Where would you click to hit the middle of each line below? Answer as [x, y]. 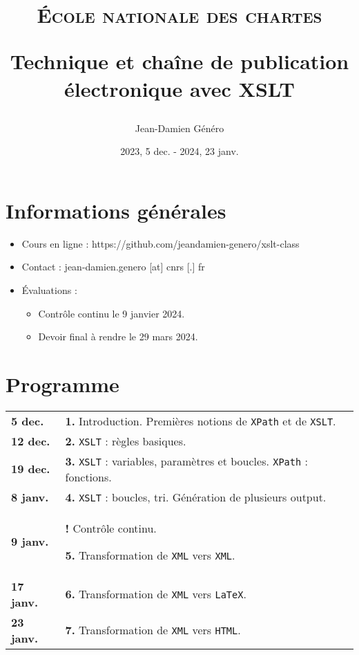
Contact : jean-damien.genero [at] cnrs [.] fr [113, 267]
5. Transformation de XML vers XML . [150, 555]
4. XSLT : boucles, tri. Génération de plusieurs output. [196, 497]
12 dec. [31, 441]
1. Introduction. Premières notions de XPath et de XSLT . [201, 421]
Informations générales [116, 210]
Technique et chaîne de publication [179, 61]
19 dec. [31, 469]
